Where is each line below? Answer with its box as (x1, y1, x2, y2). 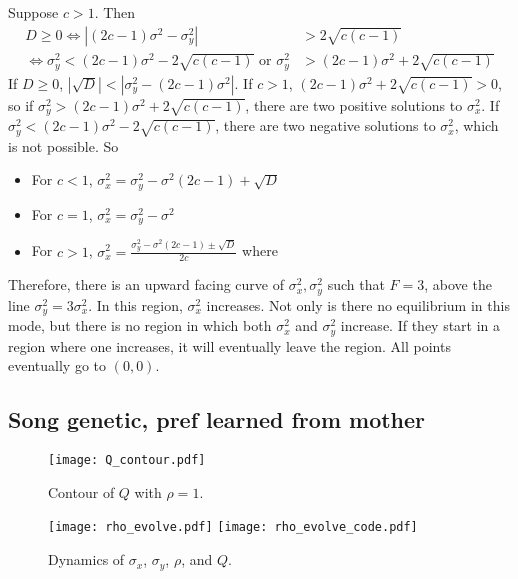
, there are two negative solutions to (215, 115, 436, 136)
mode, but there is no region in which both (8, 315, 272, 336)
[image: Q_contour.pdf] (48, 453, 206, 468)
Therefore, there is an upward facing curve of (8, 274, 284, 295)
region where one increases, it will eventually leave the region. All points (8, 335, 451, 356)
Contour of (48, 481, 115, 502)
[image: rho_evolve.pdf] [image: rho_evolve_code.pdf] (48, 520, 418, 535)
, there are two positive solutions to (245, 94, 463, 115)
